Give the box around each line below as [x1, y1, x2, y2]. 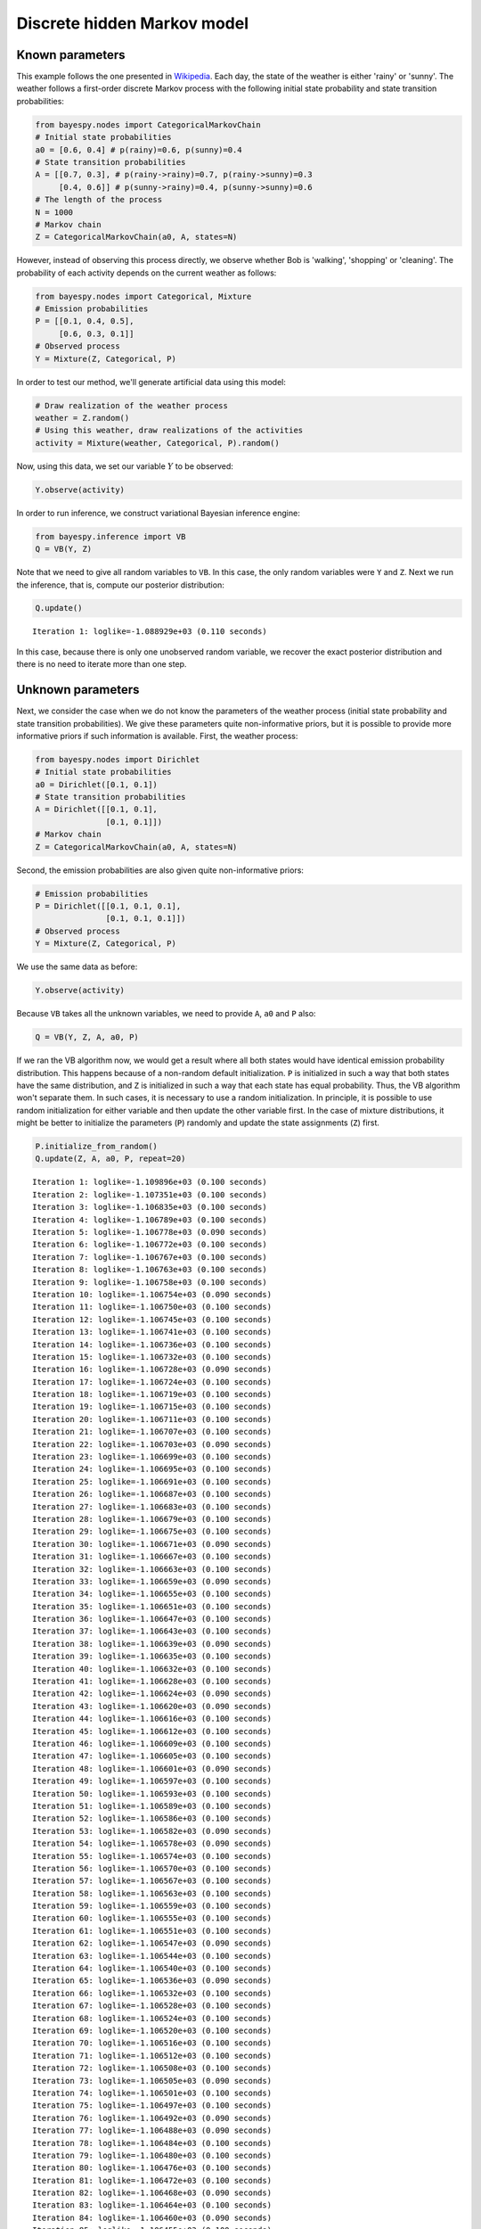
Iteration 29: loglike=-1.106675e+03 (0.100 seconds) [32, 1526, 272, 1537]
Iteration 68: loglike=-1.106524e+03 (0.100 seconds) [32, 2013, 272, 2023]
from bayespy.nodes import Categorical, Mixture [35, 291, 252, 301]
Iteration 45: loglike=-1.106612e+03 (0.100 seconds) [32, 1726, 272, 1736]
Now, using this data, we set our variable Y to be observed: [16, 460, 233, 472]
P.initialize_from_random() [35, 1141, 158, 1152]
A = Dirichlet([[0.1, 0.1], [35, 804, 158, 815]
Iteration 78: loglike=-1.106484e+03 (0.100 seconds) [32, 2138, 272, 2148]
